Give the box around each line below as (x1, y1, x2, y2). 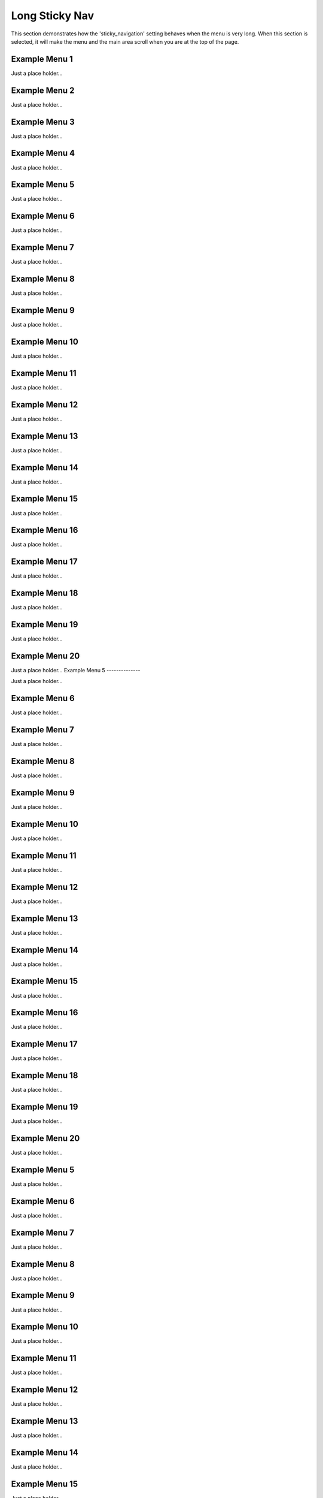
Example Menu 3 (11, 117, 75, 127)
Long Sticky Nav (11, 9, 95, 22)
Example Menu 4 (11, 148, 75, 158)
